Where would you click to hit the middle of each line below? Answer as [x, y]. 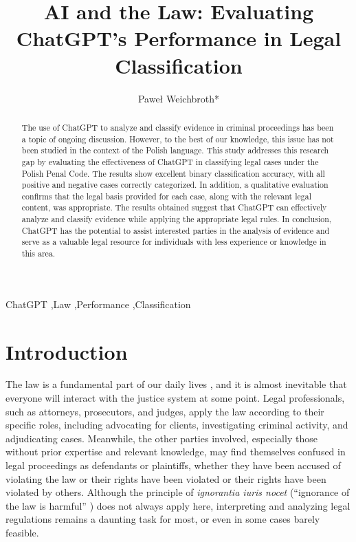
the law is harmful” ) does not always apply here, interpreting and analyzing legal [178, 505]
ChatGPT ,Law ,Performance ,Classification [98, 304]
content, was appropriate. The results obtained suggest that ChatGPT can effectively [174, 207]
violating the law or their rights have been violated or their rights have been [166, 478]
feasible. [22, 533]
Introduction [67, 351]
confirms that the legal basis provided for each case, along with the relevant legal [166, 196]
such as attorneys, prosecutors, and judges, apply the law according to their [165, 411]
